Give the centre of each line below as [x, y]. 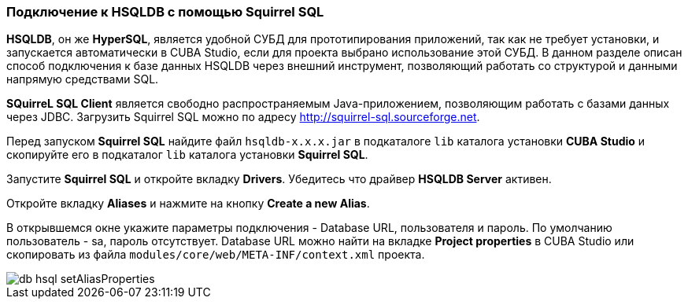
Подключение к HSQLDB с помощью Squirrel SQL [165, 12]
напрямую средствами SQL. [83, 79]
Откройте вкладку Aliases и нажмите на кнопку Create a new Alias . [188, 204]
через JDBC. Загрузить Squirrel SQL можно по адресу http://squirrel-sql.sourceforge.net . [243, 117]
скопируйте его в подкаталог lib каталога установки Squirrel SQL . [187, 155]
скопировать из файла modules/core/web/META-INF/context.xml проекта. [216, 255]
